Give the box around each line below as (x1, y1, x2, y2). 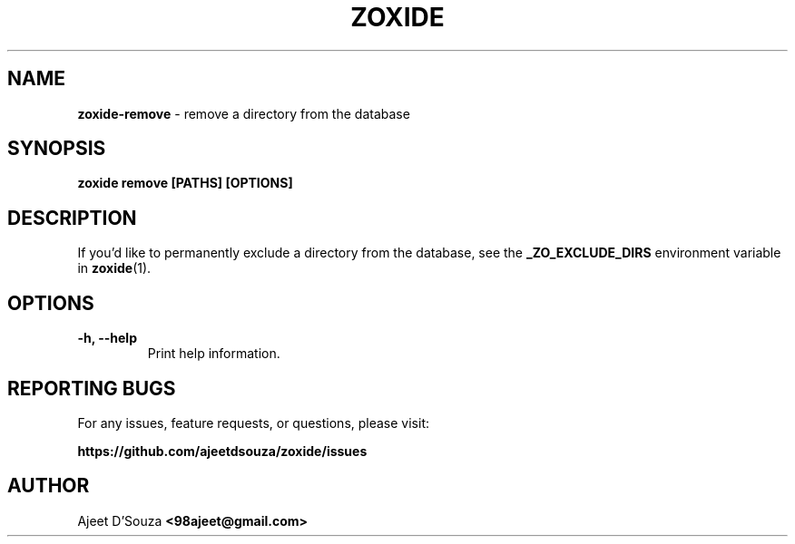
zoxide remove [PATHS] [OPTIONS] (77, 175, 293, 191)
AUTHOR (7, 474, 90, 498)
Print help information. (147, 345, 280, 362)
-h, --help (77, 330, 137, 346)
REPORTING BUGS (7, 376, 176, 400)
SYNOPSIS (7, 137, 106, 160)
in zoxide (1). (77, 260, 152, 277)
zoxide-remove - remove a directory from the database (77, 105, 410, 121)
